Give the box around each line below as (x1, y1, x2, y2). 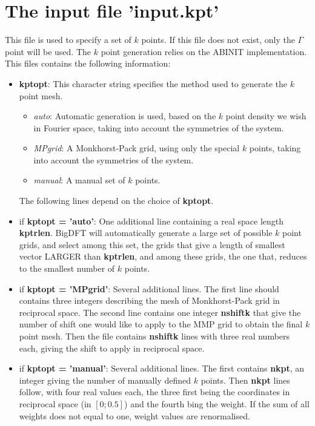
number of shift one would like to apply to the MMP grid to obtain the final (19, 318, 303, 330)
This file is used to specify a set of (5, 33, 131, 46)
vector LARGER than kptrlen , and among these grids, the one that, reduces (19, 250, 307, 263)
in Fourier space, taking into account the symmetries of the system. (33, 121, 284, 134)
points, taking (249, 142, 301, 154)
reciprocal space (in (19, 397, 91, 410)
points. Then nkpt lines (201, 373, 290, 386)
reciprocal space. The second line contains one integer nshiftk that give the (19, 306, 301, 318)
